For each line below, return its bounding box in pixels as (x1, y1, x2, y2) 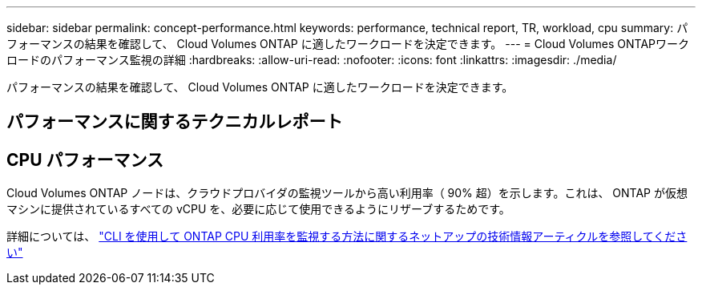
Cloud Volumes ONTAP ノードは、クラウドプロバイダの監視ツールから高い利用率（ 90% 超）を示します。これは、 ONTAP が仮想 (6, 186, 688, 200)
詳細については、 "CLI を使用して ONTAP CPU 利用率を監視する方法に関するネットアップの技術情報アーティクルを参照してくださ (6, 229, 688, 244)
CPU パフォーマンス (6, 149, 164, 170)
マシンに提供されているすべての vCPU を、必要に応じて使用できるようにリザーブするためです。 (6, 202, 510, 216)
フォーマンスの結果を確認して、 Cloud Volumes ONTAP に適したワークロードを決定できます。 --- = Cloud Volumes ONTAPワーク (6, 37, 689, 51)
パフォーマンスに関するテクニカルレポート (6, 111, 343, 132)
